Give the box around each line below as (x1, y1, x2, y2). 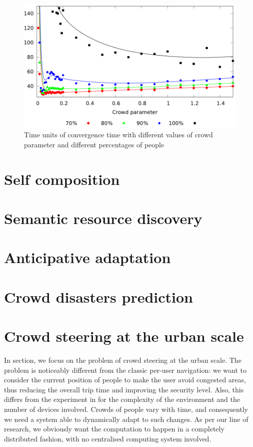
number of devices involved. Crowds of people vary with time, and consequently (4, 403, 248, 414)
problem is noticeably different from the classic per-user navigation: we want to (4, 364, 247, 375)
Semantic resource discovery (4, 207, 202, 228)
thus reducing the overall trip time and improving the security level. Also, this (4, 384, 244, 394)
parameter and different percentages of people (24, 139, 164, 149)
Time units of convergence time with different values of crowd (24, 129, 213, 140)
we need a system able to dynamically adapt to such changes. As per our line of (4, 413, 248, 424)
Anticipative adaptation (4, 247, 171, 268)
